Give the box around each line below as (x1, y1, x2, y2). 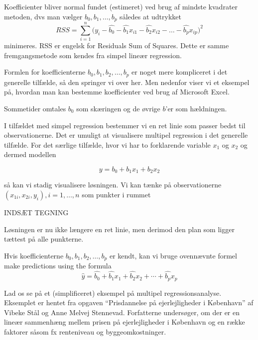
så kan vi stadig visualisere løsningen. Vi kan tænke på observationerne (4, 179, 222, 190)
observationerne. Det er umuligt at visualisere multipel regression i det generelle (4, 130, 248, 140)
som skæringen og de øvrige (76, 103, 160, 113)
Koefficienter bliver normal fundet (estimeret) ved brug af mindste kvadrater (4, 1, 238, 11)
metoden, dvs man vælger (4, 11, 83, 21)
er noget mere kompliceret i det (131, 67, 228, 77)
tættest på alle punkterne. (4, 234, 84, 244)
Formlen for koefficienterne (4, 67, 86, 77)
